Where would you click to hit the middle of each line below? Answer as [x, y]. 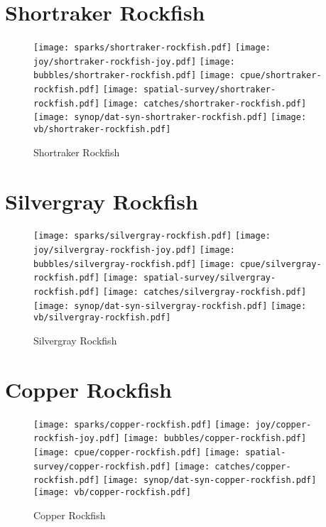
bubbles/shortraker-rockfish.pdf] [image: [134, 76]
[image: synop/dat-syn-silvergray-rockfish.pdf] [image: [170, 306]
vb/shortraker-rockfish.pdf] [102, 130]
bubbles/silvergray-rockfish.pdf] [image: [134, 264]
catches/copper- [253, 466]
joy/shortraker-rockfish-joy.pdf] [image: [134, 61]
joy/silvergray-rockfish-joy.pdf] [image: [134, 250]
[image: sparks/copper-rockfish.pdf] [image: [142, 424]
